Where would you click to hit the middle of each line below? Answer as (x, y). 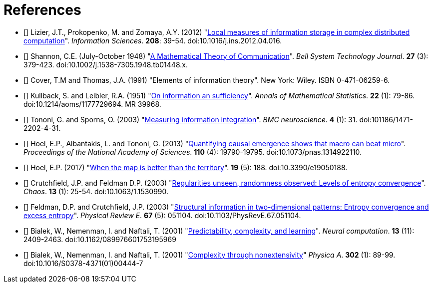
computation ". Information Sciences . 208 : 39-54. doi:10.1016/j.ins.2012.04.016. (153, 40)
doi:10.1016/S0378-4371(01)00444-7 (83, 263)
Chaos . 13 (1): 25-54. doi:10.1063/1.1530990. (96, 191)
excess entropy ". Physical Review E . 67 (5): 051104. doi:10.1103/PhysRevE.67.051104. (162, 215)
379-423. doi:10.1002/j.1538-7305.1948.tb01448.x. (106, 64)
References (42, 10)
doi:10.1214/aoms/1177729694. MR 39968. (92, 104)
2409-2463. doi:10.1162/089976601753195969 (100, 239)
